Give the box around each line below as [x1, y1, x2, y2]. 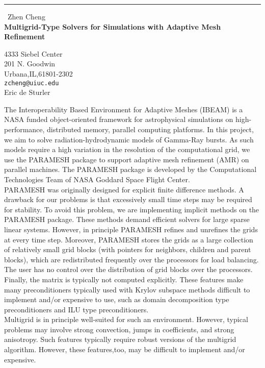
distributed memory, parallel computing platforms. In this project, [47, 124, 254, 134]
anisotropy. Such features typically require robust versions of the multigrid [4, 334, 236, 345]
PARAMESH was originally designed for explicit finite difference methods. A [4, 184, 244, 194]
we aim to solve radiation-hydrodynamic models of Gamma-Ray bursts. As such [4, 134, 254, 144]
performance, [4, 124, 45, 134]
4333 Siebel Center [4, 48, 63, 59]
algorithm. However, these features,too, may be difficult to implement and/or [4, 344, 245, 355]
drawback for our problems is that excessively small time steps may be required [4, 194, 252, 205]
